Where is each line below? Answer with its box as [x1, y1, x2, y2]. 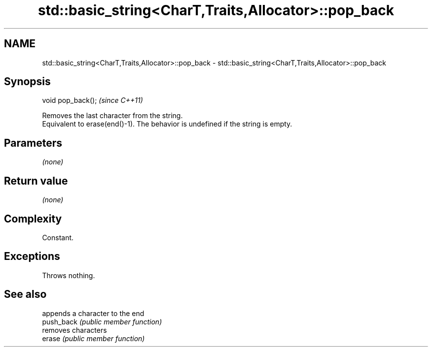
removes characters [42, 325, 107, 334]
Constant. [42, 233, 74, 242]
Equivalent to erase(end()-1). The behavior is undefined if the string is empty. [42, 120, 292, 128]
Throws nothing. [42, 271, 95, 280]
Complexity [4, 212, 62, 225]
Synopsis [4, 75, 51, 88]
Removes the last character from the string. [42, 111, 183, 120]
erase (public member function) [42, 334, 145, 343]
